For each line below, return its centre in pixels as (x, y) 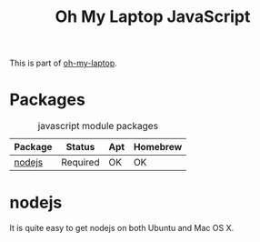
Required (80, 163)
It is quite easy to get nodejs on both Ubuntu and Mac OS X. (122, 228)
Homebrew (158, 147)
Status (80, 147)
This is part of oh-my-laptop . (64, 63)
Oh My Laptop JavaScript (153, 17)
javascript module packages (98, 126)
